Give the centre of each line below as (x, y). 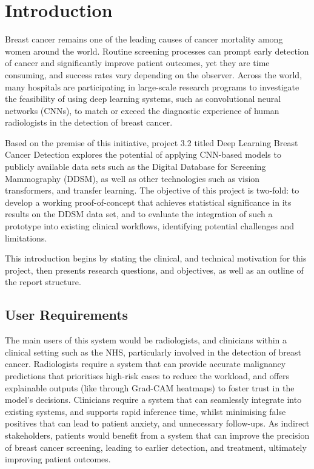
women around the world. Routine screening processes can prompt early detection (157, 51)
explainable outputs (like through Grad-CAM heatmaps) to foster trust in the (150, 387)
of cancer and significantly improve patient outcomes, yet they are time (137, 63)
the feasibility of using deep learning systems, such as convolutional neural (143, 99)
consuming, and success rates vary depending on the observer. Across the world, (154, 74)
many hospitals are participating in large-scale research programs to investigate (152, 86)
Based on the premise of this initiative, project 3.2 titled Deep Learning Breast (152, 142)
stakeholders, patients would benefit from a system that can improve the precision (157, 435)
